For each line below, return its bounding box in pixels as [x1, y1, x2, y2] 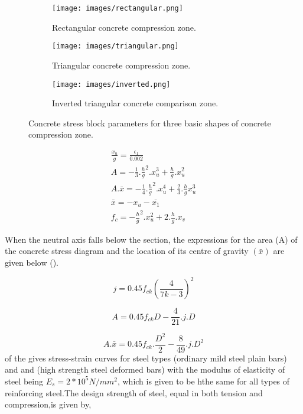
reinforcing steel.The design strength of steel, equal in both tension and [5, 386, 263, 399]
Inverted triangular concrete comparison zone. [52, 97, 219, 109]
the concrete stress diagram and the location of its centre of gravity [5, 245, 249, 257]
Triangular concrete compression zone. [52, 58, 191, 71]
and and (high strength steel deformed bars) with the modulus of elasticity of [5, 363, 285, 376]
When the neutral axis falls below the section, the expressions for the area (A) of [5, 233, 298, 245]
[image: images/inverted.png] [52, 80, 171, 89]
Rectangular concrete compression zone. [52, 21, 196, 33]
